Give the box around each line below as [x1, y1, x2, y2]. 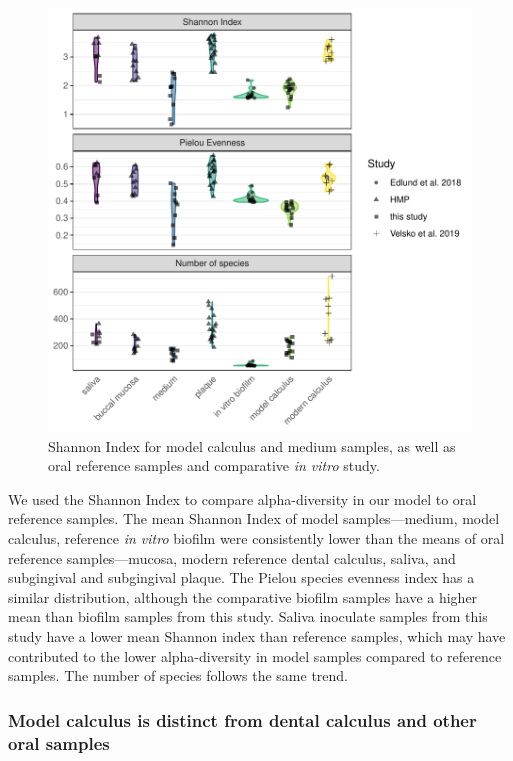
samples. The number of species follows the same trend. [8, 665, 348, 686]
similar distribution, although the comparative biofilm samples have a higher [8, 586, 478, 607]
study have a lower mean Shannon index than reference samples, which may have [8, 625, 506, 646]
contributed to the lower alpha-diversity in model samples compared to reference [8, 645, 502, 666]
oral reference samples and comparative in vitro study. [48, 455, 380, 476]
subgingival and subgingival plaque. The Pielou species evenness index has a [8, 567, 475, 588]
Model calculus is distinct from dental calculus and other [8, 707, 477, 732]
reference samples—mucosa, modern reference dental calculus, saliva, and [8, 547, 456, 568]
